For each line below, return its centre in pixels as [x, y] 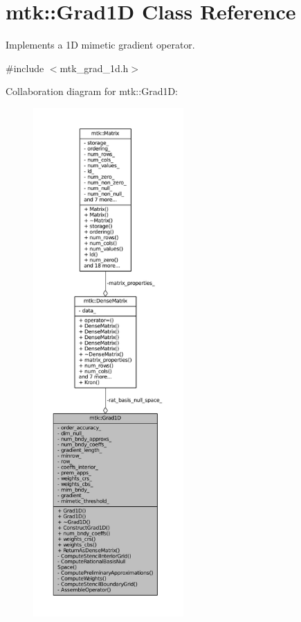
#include [25, 68]
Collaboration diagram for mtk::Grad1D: [92, 91]
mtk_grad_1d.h [94, 68]
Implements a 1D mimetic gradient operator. [100, 45]
